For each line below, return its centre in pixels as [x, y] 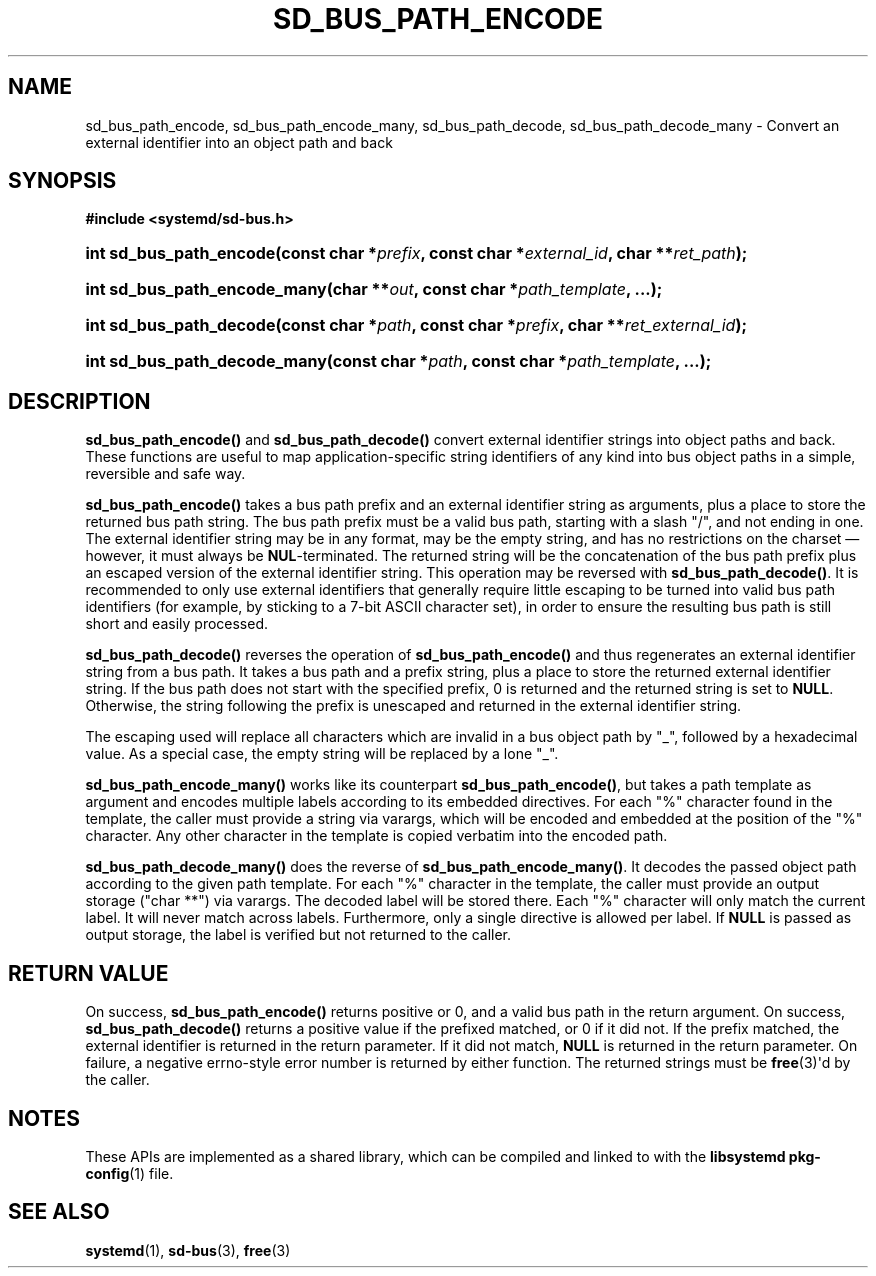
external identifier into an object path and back [239, 142]
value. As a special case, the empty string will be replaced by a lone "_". [322, 754]
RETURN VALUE [88, 973]
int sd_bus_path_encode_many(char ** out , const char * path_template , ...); [374, 289]
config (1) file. [129, 1173]
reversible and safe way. [165, 474]
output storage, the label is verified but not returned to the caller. [298, 935]
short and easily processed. [177, 624]
